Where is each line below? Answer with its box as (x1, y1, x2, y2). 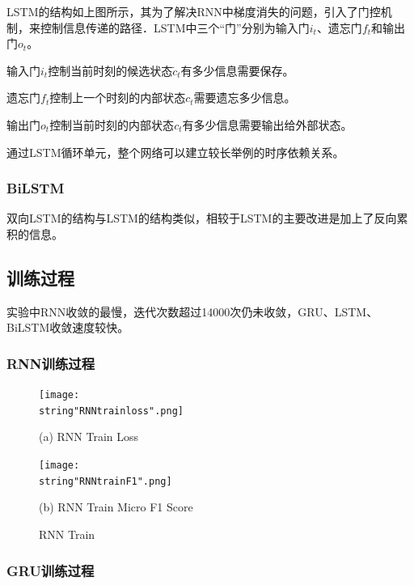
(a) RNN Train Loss (39, 428, 139, 445)
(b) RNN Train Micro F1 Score (39, 498, 193, 515)
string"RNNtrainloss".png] (39, 405, 184, 417)
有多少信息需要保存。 (180, 61, 294, 78)
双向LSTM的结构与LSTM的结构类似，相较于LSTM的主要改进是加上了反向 (6, 210, 397, 227)
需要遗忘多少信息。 (193, 89, 296, 106)
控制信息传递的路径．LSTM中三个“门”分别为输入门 (40, 19, 310, 36)
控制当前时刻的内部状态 (49, 116, 175, 133)
